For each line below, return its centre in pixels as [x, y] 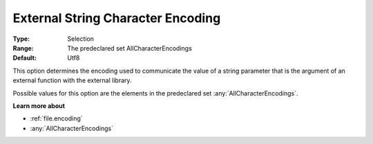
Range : [23, 48]
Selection [81, 39]
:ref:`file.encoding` [56, 118]
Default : [25, 58]
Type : [21, 39]
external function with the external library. [72, 80]
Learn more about [39, 106]
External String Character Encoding [117, 18]
